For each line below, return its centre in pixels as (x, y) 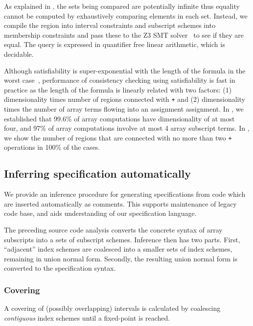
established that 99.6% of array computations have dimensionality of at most (119, 118)
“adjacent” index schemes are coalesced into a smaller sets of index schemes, (118, 249)
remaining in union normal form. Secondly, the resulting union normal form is (121, 258)
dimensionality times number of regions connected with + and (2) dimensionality (125, 99)
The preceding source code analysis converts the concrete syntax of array (113, 230)
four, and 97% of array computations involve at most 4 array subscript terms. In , (127, 128)
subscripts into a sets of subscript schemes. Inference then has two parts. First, (122, 239)
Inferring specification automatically (97, 174)
